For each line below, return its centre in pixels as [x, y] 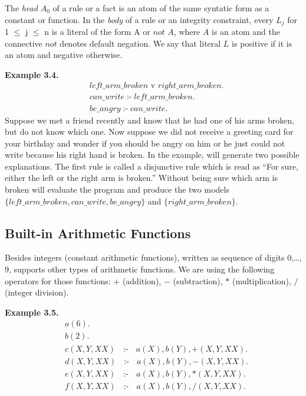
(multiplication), [261, 280]
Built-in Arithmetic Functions [98, 233]
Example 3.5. [32, 312]
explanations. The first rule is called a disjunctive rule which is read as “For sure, [152, 166]
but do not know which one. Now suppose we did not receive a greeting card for [149, 132]
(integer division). [37, 292]
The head [21, 8]
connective [24, 43]
